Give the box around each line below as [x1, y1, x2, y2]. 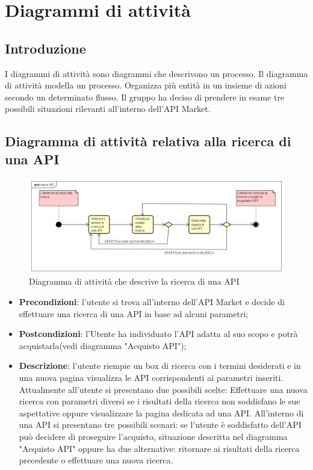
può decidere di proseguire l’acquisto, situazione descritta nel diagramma [19, 430, 288, 443]
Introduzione [5, 39, 86, 57]
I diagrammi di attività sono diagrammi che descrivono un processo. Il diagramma [5, 67, 308, 79]
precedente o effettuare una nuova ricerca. [19, 454, 173, 466]
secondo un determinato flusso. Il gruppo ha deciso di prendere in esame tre [5, 90, 285, 103]
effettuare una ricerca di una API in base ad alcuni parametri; [19, 307, 249, 320]
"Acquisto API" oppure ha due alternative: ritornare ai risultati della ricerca [19, 442, 300, 454]
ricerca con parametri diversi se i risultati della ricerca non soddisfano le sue [19, 395, 300, 407]
